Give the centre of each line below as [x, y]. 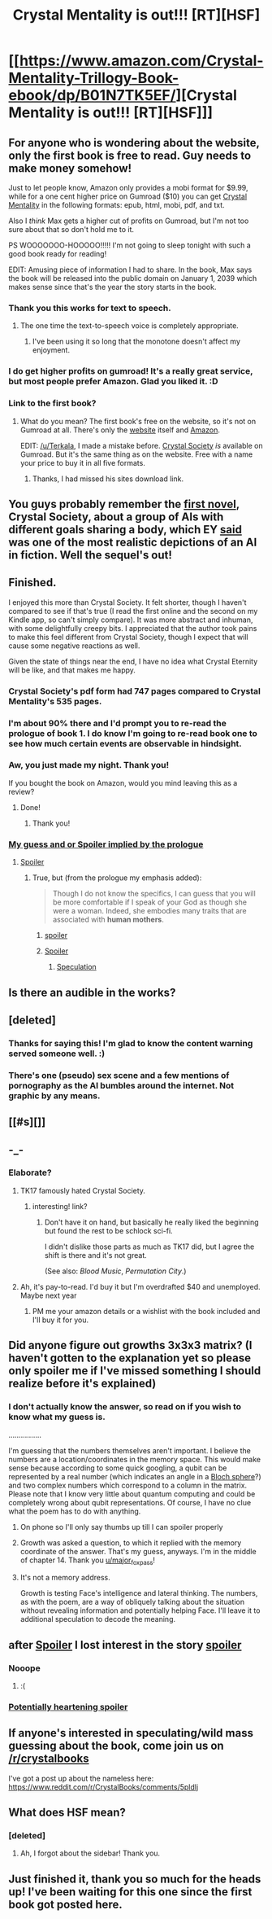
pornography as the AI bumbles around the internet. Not [121, 1085]
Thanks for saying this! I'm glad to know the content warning [131, 1043]
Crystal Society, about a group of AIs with [116, 517]
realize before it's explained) [82, 1384]
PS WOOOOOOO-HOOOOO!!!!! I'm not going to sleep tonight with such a [130, 245]
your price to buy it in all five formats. [83, 462]
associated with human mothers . [108, 920]
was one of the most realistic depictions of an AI [133, 542]
